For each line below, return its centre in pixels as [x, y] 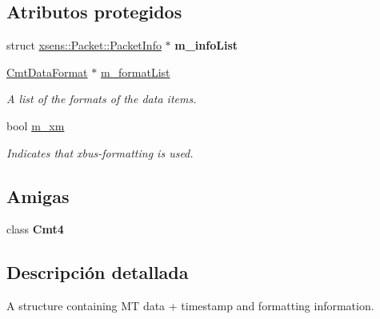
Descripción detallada [98, 272]
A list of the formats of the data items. [102, 99]
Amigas [38, 195]
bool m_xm [36, 125]
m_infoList [206, 45]
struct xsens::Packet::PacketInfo [84, 45]
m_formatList [135, 72]
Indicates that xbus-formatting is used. [100, 152]
